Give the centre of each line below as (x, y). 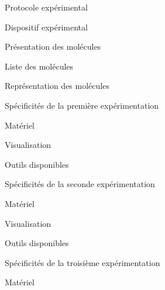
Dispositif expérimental (46, 27)
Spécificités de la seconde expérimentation (80, 184)
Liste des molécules (39, 66)
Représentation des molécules (57, 86)
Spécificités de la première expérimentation (82, 105)
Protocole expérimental (46, 7)
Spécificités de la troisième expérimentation (82, 262)
